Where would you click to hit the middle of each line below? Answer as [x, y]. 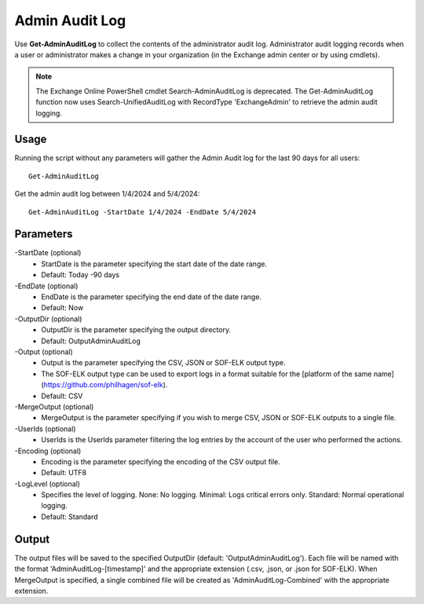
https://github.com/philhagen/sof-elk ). [106, 385]
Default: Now [62, 308]
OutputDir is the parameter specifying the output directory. [136, 330]
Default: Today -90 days [80, 275]
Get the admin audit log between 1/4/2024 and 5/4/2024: [107, 194]
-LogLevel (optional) [48, 484]
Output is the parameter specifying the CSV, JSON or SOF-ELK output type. [163, 363]
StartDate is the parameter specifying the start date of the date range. [154, 264]
